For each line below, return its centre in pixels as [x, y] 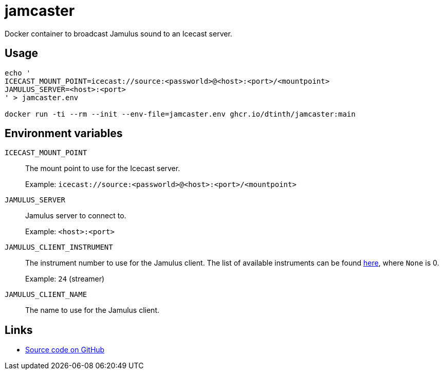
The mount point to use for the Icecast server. [103, 169]
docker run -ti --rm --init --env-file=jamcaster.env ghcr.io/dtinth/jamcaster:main [180, 114]
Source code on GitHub [65, 350]
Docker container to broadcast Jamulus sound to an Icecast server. [118, 33]
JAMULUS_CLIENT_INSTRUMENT [59, 247]
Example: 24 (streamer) [65, 279]
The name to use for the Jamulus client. [93, 310]
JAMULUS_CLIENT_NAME [46, 295]
